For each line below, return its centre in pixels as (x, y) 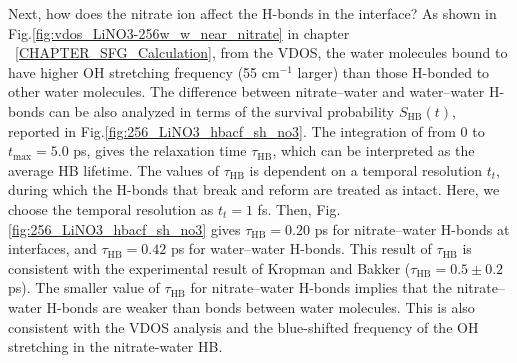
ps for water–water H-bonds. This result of (301, 248)
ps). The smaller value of (84, 287)
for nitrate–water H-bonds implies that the (321, 287)
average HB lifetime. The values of (114, 169)
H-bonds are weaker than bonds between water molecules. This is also (260, 306)
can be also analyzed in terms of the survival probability (221, 110)
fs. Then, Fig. (299, 208)
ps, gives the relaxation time (160, 150)
